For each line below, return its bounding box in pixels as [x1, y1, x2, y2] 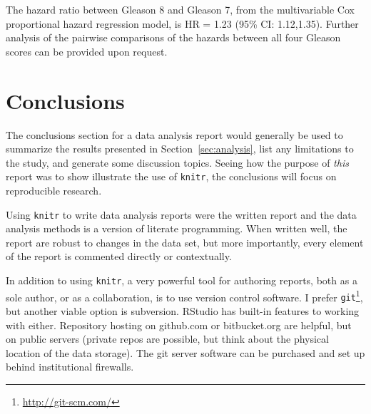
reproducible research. [6, 182, 102, 197]
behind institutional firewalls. [6, 359, 134, 374]
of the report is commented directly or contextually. [6, 249, 232, 264]
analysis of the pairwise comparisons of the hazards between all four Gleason [6, 30, 341, 45]
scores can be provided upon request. [6, 43, 168, 58]
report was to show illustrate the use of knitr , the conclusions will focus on [6, 169, 337, 184]
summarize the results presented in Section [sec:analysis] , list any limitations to [6, 141, 354, 156]
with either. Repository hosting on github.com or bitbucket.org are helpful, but [6, 317, 352, 332]
